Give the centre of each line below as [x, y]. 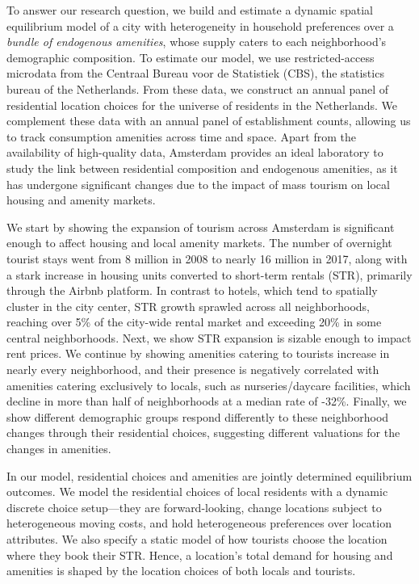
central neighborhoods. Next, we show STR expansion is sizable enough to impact [209, 337]
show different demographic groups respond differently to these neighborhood [198, 416]
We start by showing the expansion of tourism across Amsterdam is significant [201, 227]
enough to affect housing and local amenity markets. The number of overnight [199, 243]
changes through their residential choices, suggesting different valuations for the [203, 433]
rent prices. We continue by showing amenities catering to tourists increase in [198, 353]
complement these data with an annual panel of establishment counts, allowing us [209, 121]
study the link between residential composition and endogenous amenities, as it [202, 168]
